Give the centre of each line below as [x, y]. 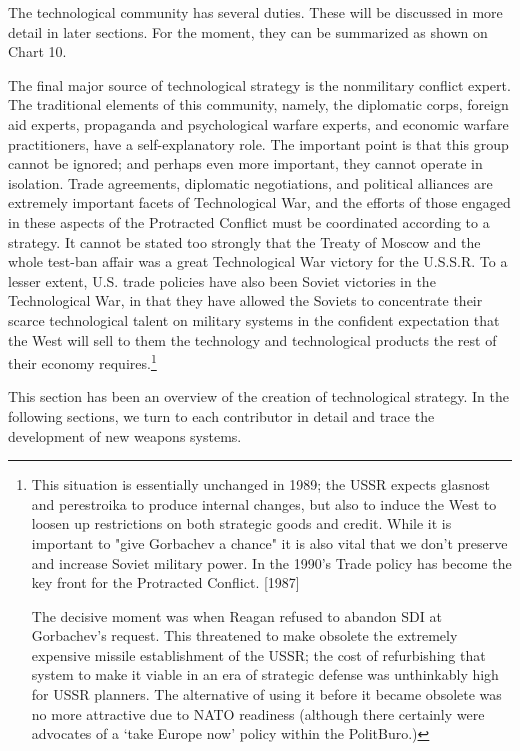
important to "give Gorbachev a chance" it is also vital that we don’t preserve [269, 542]
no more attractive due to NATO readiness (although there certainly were [258, 713]
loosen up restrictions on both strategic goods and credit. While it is [241, 523]
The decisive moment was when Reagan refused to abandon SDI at [236, 615]
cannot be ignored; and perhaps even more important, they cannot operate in [245, 163]
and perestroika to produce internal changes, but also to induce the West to [264, 503]
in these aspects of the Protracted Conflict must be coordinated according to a [249, 221]
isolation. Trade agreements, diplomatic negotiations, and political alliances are [250, 182]
